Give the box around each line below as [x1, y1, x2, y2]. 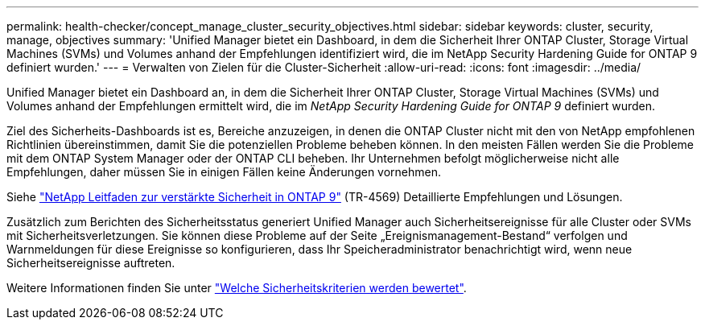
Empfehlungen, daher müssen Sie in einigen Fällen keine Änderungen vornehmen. [6, 165, 442, 179]
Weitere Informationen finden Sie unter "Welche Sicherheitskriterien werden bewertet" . [6, 281, 467, 295]
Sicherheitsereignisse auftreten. [6, 256, 175, 270]
